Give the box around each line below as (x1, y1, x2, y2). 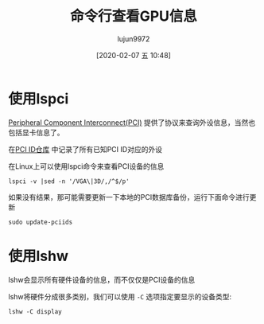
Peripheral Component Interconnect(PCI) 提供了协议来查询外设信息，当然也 (8, 117, 256, 127)
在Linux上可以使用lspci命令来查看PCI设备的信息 (8, 161, 165, 171)
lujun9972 (117, 33, 150, 44)
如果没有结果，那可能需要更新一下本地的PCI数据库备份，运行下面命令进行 (8, 192, 250, 201)
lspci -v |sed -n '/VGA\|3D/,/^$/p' (8, 177, 130, 185)
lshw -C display (8, 307, 62, 315)
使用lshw (8, 247, 69, 265)
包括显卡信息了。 (8, 127, 64, 137)
